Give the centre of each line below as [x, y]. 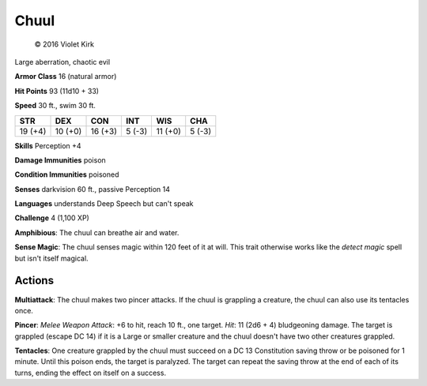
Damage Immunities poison [60, 160]
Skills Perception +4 [48, 145]
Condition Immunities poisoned [67, 174]
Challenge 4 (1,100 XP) [52, 218]
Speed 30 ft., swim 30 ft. [55, 106]
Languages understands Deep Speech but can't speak [104, 204]
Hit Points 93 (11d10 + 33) [57, 91]
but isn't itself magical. [51, 258]
